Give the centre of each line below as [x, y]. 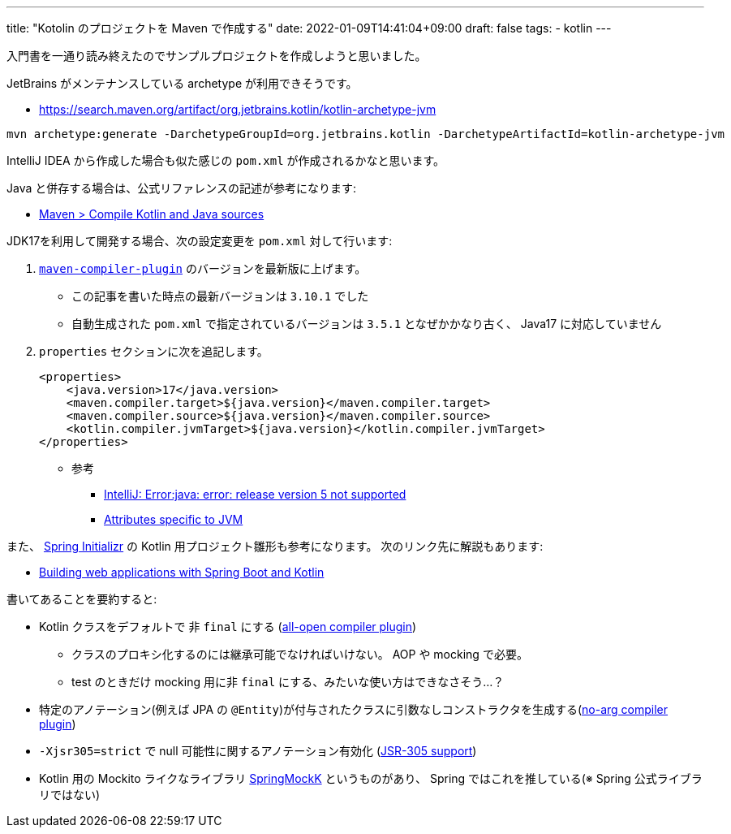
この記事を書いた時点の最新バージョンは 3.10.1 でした [220, 296]
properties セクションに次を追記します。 [154, 351]
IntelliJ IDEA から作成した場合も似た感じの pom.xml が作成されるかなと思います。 [226, 160]
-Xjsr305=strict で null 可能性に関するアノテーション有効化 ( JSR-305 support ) [258, 751]
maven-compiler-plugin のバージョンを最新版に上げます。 [203, 268]
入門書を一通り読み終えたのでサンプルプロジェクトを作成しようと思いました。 [217, 56]
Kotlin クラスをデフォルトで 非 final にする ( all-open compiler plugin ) [228, 627]
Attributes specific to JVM [174, 519]
